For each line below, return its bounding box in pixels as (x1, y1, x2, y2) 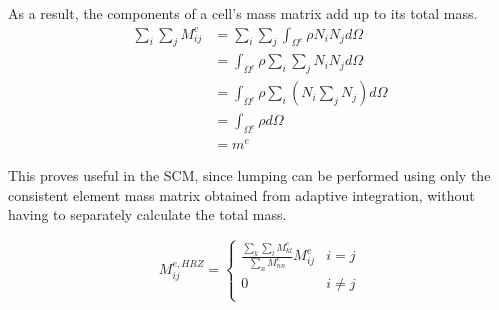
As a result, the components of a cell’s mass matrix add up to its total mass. (8, 3, 478, 23)
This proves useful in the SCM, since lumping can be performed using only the (8, 165, 491, 186)
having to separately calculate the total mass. (8, 204, 287, 225)
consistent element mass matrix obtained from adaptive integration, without (8, 184, 475, 205)
